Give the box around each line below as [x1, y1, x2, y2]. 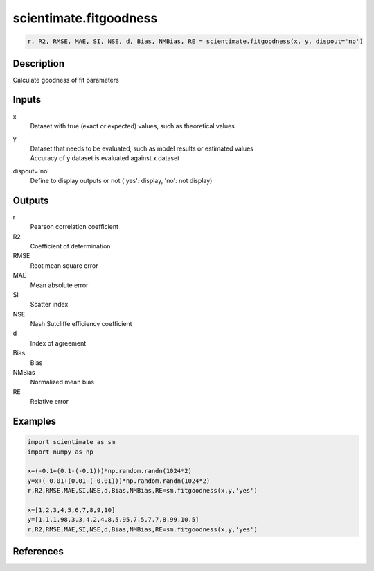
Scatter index [30, 300, 69, 309]
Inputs [12, 94, 42, 105]
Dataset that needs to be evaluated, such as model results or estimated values [30, 144, 254, 153]
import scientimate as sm [27, 438, 116, 446]
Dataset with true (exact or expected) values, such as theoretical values [30, 121, 235, 130]
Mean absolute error [30, 281, 89, 289]
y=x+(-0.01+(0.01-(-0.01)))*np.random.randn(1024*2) [27, 477, 211, 485]
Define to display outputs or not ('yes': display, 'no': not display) [30, 176, 213, 185]
